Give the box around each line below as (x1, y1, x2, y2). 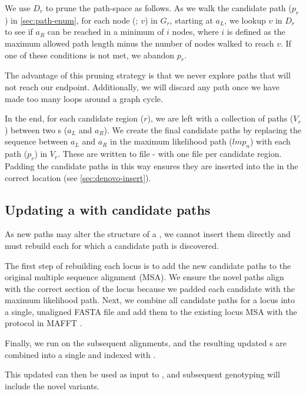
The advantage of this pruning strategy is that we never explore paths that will (5, 69, 291, 81)
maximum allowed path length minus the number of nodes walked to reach (5, 37, 274, 49)
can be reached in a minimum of (47, 25, 164, 38)
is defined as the (227, 25, 285, 38)
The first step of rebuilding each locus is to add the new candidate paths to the (5, 259, 291, 271)
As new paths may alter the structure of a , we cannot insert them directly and (5, 228, 291, 240)
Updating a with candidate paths (5, 200, 211, 218)
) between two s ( (5, 123, 68, 136)
